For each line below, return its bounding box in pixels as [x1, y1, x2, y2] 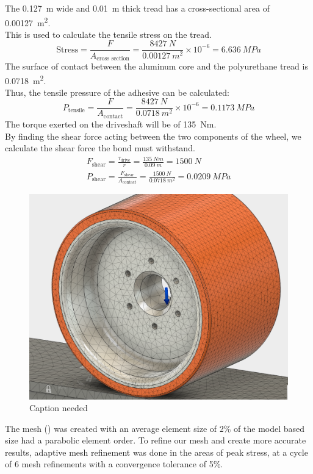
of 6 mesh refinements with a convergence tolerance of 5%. [5, 458, 223, 470]
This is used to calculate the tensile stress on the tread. [5, 27, 212, 40]
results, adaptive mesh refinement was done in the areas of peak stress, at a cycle [5, 445, 308, 458]
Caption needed [29, 401, 88, 414]
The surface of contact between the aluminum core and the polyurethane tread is [5, 59, 308, 72]
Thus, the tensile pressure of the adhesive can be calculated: [5, 85, 229, 98]
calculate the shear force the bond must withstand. [5, 142, 195, 154]
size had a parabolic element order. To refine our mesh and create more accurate [5, 434, 306, 447]
